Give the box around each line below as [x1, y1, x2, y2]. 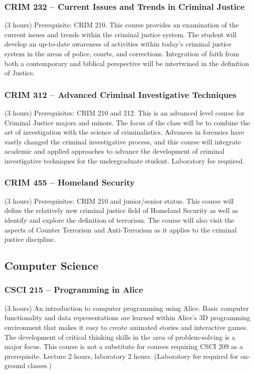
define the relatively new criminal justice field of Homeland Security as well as [4, 205, 238, 215]
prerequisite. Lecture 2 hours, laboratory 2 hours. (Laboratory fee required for [4, 351, 238, 361]
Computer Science [4, 258, 99, 273]
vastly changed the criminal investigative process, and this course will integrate [4, 136, 241, 146]
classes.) [27, 360, 52, 371]
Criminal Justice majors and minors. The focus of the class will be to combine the [4, 117, 250, 127]
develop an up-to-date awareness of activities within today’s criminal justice [4, 39, 232, 49]
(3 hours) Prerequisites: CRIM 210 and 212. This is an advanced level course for [4, 108, 245, 117]
